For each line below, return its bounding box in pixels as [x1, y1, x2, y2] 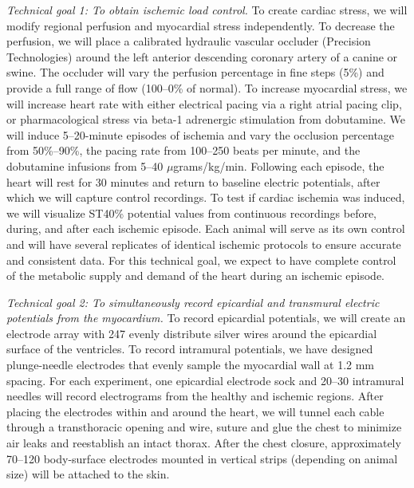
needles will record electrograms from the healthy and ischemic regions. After [6, 388, 384, 404]
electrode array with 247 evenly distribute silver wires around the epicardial [6, 325, 377, 341]
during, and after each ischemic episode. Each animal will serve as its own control [6, 220, 405, 237]
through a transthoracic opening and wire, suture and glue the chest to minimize [6, 419, 402, 435]
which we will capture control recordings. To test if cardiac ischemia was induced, [6, 189, 405, 206]
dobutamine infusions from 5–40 [6, 157, 164, 174]
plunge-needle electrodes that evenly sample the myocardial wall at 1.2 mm [6, 356, 375, 373]
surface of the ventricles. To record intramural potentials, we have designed [6, 340, 373, 357]
